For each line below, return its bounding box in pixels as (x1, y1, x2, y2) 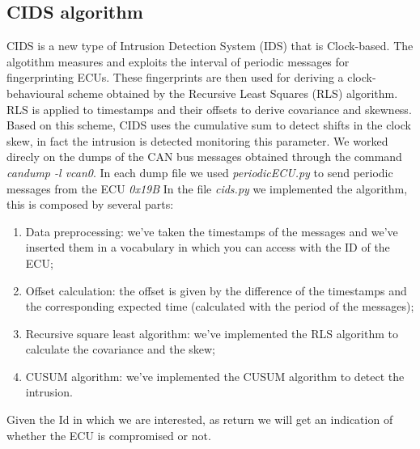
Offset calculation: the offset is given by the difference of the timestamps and (25, 282, 407, 299)
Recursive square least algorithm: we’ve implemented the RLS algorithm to (25, 324, 399, 341)
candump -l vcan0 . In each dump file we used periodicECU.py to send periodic (6, 163, 393, 180)
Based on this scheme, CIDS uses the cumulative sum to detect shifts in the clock (6, 116, 411, 133)
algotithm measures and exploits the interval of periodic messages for (6, 53, 350, 70)
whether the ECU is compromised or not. (6, 426, 211, 443)
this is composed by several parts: (6, 196, 174, 213)
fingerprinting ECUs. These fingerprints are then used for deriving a (6, 69, 344, 86)
